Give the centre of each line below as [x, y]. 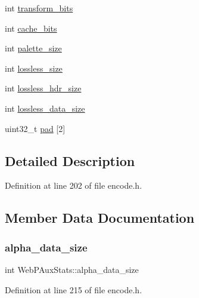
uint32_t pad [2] [35, 128]
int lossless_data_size [45, 108]
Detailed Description [70, 160]
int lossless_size [34, 68]
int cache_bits [31, 28]
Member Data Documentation [100, 218]
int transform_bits [39, 8]
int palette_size [33, 48]
